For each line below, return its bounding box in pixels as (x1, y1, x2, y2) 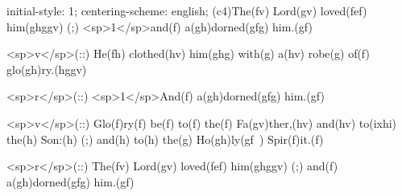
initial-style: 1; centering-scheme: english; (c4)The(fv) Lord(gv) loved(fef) (6, 2, 367, 18)
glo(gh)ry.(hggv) (6, 60, 87, 77)
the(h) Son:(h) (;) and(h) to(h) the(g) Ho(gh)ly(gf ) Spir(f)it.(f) (6, 130, 324, 147)
